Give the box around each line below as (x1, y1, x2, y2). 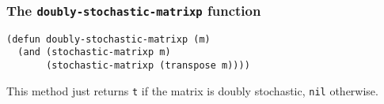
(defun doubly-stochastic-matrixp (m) (6, 33, 211, 45)
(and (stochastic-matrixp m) (17, 46, 171, 58)
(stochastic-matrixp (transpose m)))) (46, 60, 250, 72)
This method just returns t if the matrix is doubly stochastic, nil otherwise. (6, 82, 378, 98)
